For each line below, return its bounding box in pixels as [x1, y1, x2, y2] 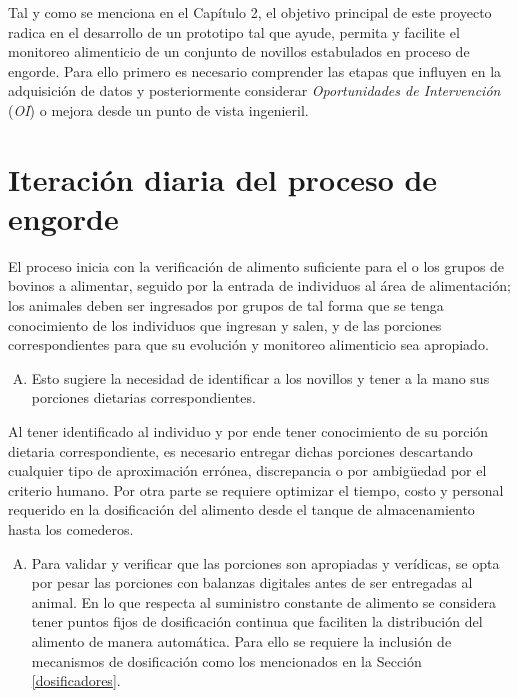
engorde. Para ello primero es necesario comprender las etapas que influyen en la [8, 60, 502, 81]
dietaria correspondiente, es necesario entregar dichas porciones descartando [8, 440, 473, 461]
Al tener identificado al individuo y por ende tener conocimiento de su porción [8, 421, 489, 442]
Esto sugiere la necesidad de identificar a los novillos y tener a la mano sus [31, 367, 490, 388]
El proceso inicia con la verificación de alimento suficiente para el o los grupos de [8, 255, 505, 276]
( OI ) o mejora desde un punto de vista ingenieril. [8, 99, 309, 120]
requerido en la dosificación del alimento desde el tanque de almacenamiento [8, 499, 475, 520]
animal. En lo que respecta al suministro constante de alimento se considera [31, 591, 497, 612]
